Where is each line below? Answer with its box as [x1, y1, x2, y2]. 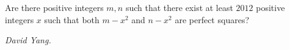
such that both [44, 13, 100, 26]
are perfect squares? [175, 13, 250, 26]
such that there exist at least [125, 1, 233, 13]
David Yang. [5, 34, 51, 46]
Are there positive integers [5, 1, 104, 13]
